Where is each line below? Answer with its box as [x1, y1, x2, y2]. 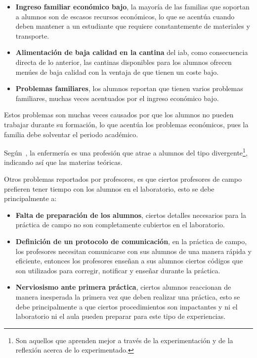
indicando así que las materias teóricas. [4, 157, 123, 167]
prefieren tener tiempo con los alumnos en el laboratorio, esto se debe [4, 183, 214, 194]
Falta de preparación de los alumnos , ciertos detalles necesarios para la [15, 209, 247, 220]
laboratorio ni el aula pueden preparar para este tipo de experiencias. [15, 311, 226, 321]
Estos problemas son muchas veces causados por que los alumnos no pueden [4, 109, 234, 120]
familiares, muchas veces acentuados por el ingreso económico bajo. [15, 93, 219, 103]
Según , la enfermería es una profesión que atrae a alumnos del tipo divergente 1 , [4, 146, 248, 157]
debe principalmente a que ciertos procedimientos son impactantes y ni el [15, 301, 238, 311]
